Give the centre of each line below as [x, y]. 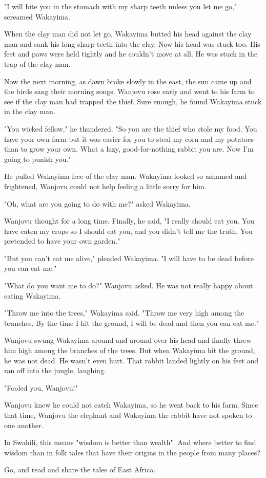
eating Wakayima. [33, 295]
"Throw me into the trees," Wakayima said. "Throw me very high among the [124, 313]
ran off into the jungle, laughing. [55, 370]
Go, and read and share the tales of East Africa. [80, 470]
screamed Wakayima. [37, 16]
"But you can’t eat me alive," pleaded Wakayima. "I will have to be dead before [129, 258]
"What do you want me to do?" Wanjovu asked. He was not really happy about [129, 286]
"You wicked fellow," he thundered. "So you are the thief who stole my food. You [131, 128]
